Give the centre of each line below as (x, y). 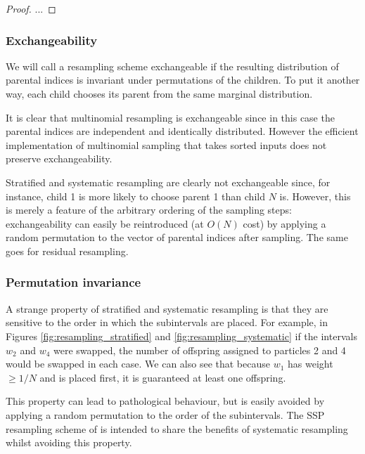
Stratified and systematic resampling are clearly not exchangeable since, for (168, 182)
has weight (310, 364)
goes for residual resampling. (67, 251)
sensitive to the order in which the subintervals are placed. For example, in (167, 322)
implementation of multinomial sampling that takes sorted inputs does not (166, 144)
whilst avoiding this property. (69, 442)
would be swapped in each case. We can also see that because (138, 364)
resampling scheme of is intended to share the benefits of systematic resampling (177, 428)
